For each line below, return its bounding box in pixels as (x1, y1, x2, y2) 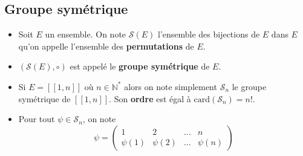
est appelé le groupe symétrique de (70, 60, 210, 73)
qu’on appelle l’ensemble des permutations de (18, 39, 194, 52)
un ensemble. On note (45, 28, 126, 41)
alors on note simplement (124, 80, 217, 93)
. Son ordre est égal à (109, 92, 191, 105)
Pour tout (18, 112, 55, 125)
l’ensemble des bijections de (157, 28, 260, 41)
